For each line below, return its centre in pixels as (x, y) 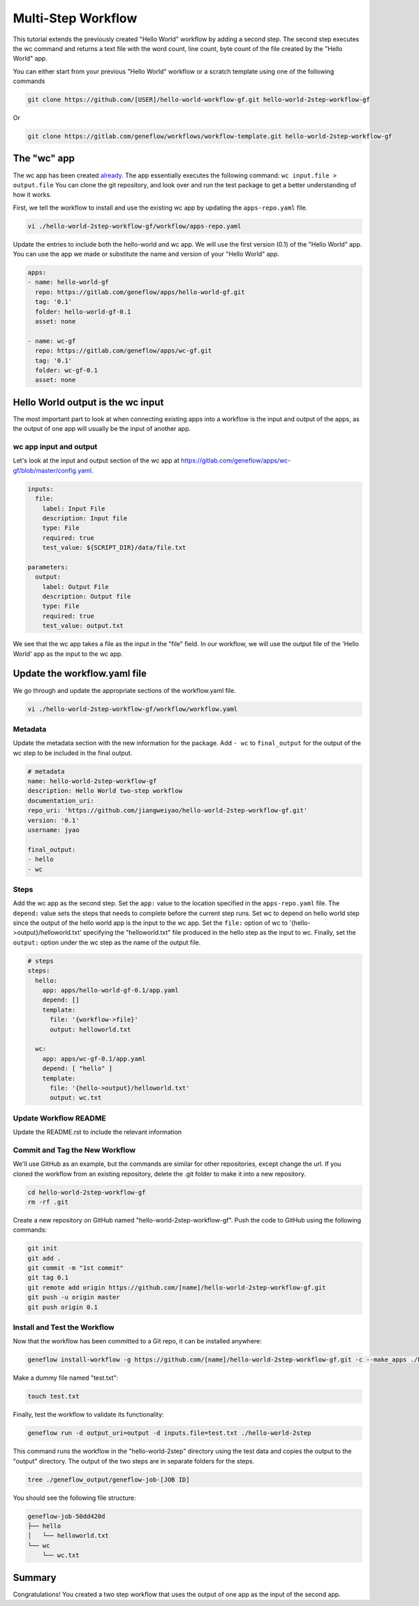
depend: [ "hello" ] (78, 1068)
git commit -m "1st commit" (75, 1268)
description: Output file (87, 597)
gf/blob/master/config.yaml (52, 470)
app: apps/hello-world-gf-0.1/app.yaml (111, 990)
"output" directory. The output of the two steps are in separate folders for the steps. (134, 1461)
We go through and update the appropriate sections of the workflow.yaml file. (125, 690)
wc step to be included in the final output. (73, 753)
